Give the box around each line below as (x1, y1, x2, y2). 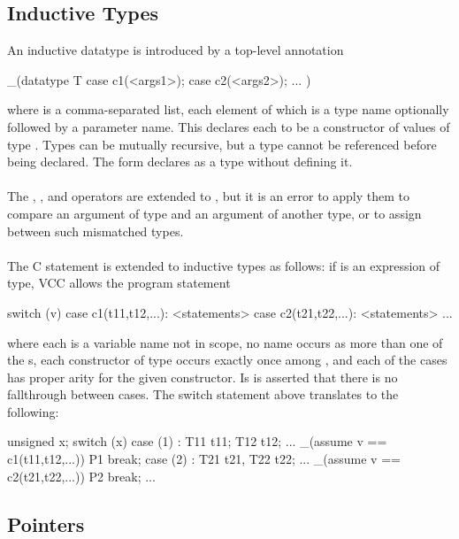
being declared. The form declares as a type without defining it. (7, 152, 353, 171)
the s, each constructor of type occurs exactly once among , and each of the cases (7, 350, 448, 369)
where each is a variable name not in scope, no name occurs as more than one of (7, 333, 443, 351)
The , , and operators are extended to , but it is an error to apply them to (7, 187, 409, 205)
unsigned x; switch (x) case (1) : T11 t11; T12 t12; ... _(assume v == (7, 432, 387, 450)
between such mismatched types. (7, 221, 184, 240)
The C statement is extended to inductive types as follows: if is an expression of (7, 256, 440, 274)
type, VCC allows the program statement (7, 273, 231, 292)
